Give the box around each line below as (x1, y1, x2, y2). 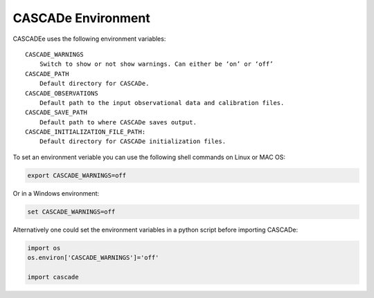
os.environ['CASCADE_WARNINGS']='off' (27, 254, 159, 262)
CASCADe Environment (12, 10, 150, 26)
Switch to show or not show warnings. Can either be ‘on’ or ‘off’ (39, 60, 274, 68)
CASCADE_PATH (25, 70, 69, 77)
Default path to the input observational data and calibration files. (39, 99, 285, 106)
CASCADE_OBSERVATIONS (25, 89, 98, 97)
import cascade (27, 273, 79, 281)
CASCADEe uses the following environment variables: (12, 35, 166, 43)
